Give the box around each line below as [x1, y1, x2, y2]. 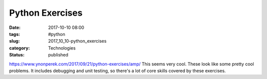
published [48, 52, 69, 58]
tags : [9, 31, 20, 37]
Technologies [48, 45, 76, 51]
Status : [9, 52, 25, 58]
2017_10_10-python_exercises [48, 38, 107, 44]
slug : [9, 38, 20, 44]
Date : [9, 25, 21, 30]
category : [9, 45, 30, 51]
